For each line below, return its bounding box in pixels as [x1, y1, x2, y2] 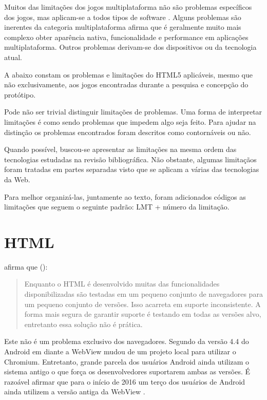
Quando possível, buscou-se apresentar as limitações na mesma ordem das [4, 144, 237, 155]
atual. [4, 51, 23, 62]
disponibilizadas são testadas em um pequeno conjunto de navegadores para [24, 289, 263, 299]
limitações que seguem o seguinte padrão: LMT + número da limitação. [4, 201, 230, 212]
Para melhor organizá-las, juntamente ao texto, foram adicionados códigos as [4, 191, 246, 202]
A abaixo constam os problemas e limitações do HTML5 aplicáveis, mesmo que [4, 69, 253, 80]
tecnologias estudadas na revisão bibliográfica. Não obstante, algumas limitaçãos [4, 154, 257, 164]
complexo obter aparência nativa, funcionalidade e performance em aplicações [4, 31, 249, 42]
